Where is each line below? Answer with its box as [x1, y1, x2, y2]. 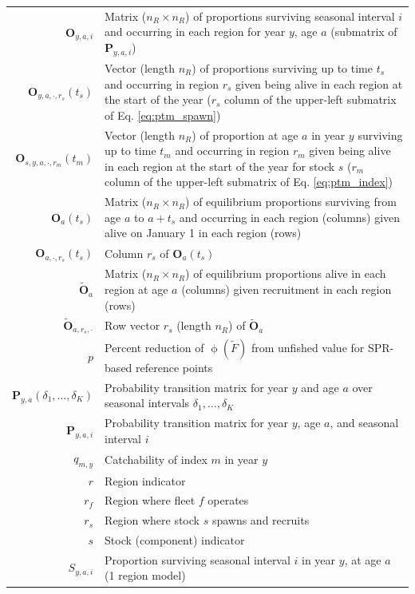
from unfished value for [251, 339, 365, 355]
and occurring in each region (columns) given [179, 208, 401, 225]
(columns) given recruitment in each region [181, 280, 392, 297]
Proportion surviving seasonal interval [105, 551, 290, 568]
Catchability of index [105, 451, 207, 468]
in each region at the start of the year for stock [105, 157, 335, 174]
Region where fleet [105, 492, 196, 509]
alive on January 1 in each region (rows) [105, 224, 302, 241]
